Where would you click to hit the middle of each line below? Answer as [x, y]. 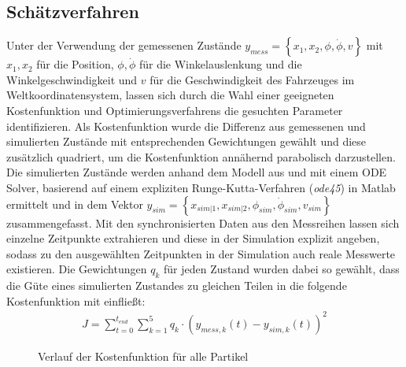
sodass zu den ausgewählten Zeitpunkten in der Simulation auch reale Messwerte [201, 253]
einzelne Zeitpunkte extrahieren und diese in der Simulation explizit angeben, [193, 238]
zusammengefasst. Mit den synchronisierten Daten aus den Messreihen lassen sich [203, 222]
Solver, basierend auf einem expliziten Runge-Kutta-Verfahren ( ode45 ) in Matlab [201, 187]
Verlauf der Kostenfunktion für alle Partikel [143, 356]
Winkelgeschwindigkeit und [72, 79]
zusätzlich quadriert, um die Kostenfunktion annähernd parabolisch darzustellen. [201, 156]
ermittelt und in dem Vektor [75, 204]
